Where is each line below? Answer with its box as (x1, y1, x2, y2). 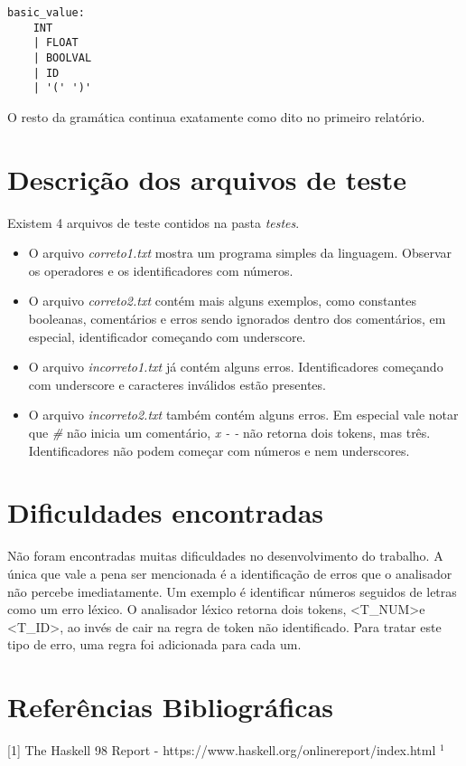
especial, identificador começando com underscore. (28, 326, 306, 345)
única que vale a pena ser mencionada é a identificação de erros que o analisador (7, 563, 452, 582)
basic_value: (7, 6, 85, 19)
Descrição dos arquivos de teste (7, 160, 406, 197)
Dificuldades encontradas (7, 494, 324, 531)
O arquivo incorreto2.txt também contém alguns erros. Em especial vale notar (28, 405, 459, 424)
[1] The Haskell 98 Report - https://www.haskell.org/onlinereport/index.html (7, 741, 436, 759)
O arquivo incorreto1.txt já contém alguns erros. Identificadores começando (28, 357, 443, 376)
